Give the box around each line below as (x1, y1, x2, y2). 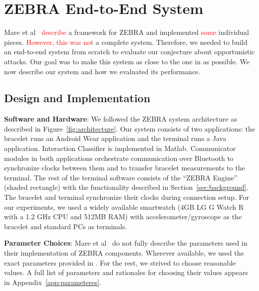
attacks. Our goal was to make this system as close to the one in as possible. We (4, 56, 250, 66)
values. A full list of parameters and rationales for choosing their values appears (4, 267, 248, 278)
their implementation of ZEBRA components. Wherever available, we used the (4, 248, 244, 258)
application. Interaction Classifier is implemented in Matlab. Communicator (4, 143, 236, 153)
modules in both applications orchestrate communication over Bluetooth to (4, 152, 234, 163)
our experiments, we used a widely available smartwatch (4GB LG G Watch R (4, 201, 244, 212)
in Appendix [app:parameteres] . (4, 277, 102, 287)
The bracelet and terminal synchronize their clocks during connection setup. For (4, 192, 250, 202)
